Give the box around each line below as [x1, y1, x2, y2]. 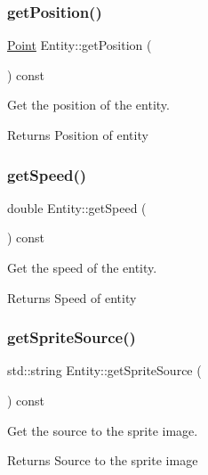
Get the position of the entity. [7, 95, 170, 114]
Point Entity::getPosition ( [7, 36, 152, 54]
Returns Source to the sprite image [7, 451, 198, 470]
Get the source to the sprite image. [7, 421, 198, 439]
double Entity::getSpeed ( [7, 198, 147, 217]
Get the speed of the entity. [7, 258, 157, 276]
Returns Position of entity [7, 126, 148, 143]
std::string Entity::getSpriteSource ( [7, 361, 202, 380]
